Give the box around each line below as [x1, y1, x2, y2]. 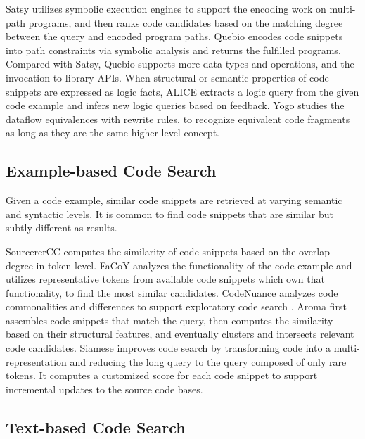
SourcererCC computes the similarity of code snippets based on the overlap [6, 243, 331, 258]
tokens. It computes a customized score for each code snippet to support [6, 368, 318, 383]
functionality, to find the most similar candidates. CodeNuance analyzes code [6, 285, 338, 300]
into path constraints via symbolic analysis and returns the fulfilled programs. [6, 42, 341, 57]
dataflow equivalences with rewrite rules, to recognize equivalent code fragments [6, 111, 350, 126]
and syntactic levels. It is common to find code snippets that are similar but [6, 206, 334, 221]
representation [6, 354, 67, 369]
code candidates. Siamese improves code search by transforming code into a [6, 341, 331, 355]
